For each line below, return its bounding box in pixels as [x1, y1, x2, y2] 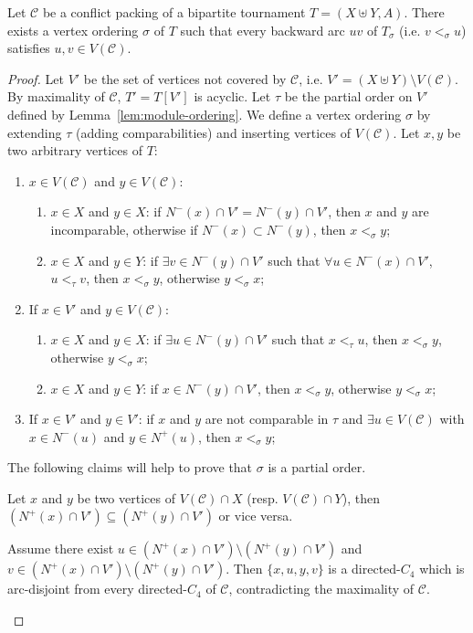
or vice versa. [218, 506, 293, 525]
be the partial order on [284, 87, 413, 106]
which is [419, 559, 465, 578]
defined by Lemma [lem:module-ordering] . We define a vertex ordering [7, 104, 402, 123]
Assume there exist [7, 539, 114, 558]
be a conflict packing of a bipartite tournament [42, 3, 306, 21]
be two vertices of [77, 488, 175, 507]
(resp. [247, 488, 279, 507]
